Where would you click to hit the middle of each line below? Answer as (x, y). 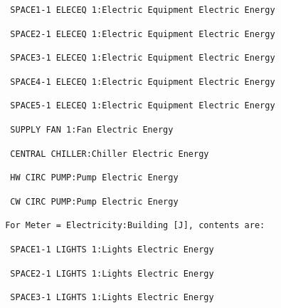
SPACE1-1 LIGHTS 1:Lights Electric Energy (112, 249)
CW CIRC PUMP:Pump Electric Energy (94, 201)
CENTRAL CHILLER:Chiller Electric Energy (110, 154)
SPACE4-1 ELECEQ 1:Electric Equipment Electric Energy (143, 82)
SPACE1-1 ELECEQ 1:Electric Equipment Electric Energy (143, 10)
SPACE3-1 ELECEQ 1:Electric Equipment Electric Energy (143, 58)
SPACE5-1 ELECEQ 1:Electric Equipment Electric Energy (143, 106)
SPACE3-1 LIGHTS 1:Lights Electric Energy (112, 298)
